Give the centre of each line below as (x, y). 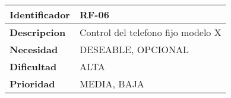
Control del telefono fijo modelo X (150, 32)
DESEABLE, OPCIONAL (134, 49)
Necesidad (34, 49)
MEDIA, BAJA (112, 84)
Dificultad (33, 66)
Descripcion (38, 32)
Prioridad (32, 84)
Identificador (40, 14)
